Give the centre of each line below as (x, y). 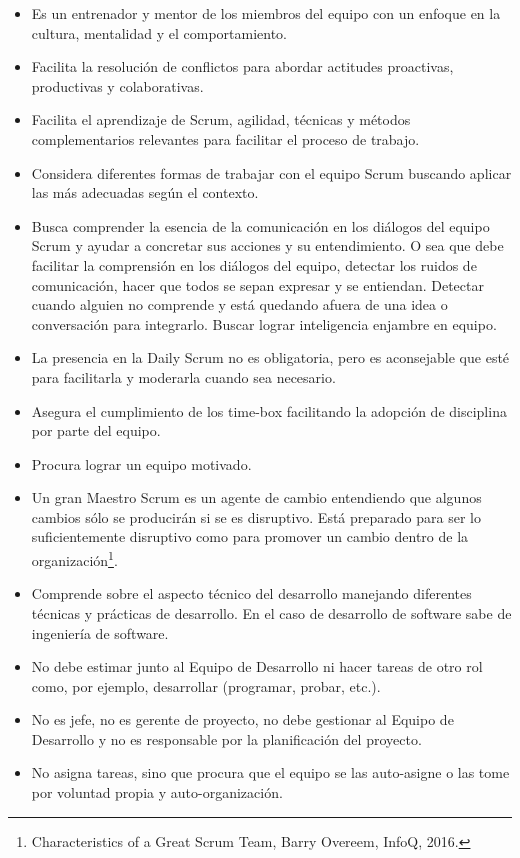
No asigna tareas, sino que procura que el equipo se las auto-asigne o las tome (270, 772)
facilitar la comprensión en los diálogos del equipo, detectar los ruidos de (254, 264)
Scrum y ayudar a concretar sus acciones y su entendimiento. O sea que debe (267, 245)
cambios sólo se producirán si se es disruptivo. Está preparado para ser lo (256, 516)
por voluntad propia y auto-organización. (157, 792)
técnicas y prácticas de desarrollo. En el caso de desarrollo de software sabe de (271, 612)
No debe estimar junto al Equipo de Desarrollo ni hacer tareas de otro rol (257, 666)
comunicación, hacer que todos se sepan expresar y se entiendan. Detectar (257, 284)
